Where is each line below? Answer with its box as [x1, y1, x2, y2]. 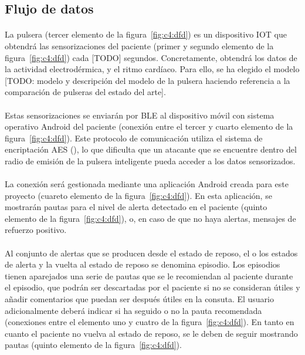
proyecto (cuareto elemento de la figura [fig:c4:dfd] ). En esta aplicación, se [5, 189, 272, 201]
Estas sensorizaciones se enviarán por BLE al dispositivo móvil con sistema [5, 109, 274, 121]
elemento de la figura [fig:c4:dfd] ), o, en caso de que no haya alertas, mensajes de [5, 212, 296, 224]
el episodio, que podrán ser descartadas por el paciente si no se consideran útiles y [5, 281, 300, 293]
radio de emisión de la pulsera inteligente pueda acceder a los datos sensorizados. [5, 154, 296, 167]
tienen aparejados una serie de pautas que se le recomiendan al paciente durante [5, 269, 293, 282]
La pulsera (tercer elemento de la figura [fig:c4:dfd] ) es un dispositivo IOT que [5, 28, 287, 40]
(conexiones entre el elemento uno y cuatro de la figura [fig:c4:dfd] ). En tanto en [5, 316, 294, 328]
